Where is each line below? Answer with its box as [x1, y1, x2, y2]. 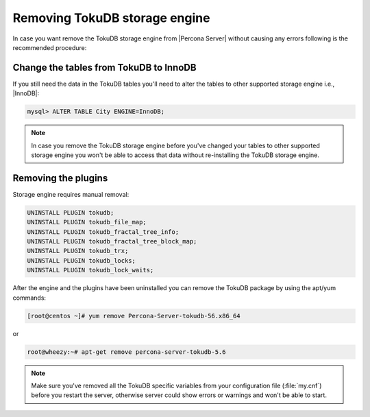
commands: [12, 294, 47, 302]
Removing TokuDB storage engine [12, 10, 210, 25]
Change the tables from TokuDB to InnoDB [12, 62, 197, 73]
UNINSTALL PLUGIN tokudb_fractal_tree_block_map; [27, 237, 197, 246]
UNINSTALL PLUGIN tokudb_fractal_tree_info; [27, 228, 180, 236]
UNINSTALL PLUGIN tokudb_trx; [27, 247, 129, 255]
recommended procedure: [12, 43, 87, 51]
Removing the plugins [12, 172, 108, 184]
